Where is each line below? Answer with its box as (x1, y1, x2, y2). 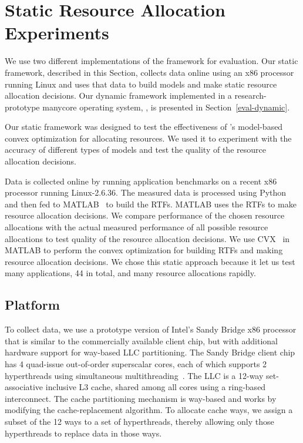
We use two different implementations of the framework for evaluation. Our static (5, 55, 298, 67)
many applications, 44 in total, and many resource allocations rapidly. (5, 267, 256, 279)
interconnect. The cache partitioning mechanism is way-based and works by (5, 392, 277, 404)
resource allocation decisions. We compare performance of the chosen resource (5, 209, 285, 221)
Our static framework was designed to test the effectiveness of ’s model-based (5, 120, 283, 133)
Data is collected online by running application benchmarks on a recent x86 (5, 174, 277, 187)
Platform (5, 296, 60, 314)
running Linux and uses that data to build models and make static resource (5, 78, 277, 90)
